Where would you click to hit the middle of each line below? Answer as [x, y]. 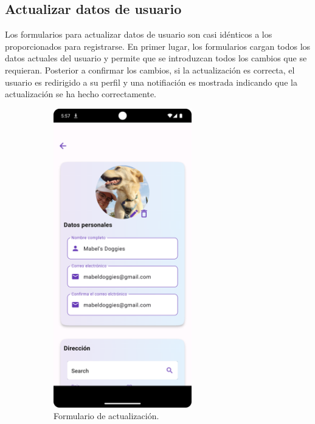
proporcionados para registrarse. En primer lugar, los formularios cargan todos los [158, 46]
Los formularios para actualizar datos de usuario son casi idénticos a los [139, 34]
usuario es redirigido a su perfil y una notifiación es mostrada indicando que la [151, 82]
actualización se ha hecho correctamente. [81, 94]
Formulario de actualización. [106, 416]
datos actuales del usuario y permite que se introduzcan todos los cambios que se [156, 58]
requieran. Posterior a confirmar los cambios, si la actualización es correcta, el [150, 70]
